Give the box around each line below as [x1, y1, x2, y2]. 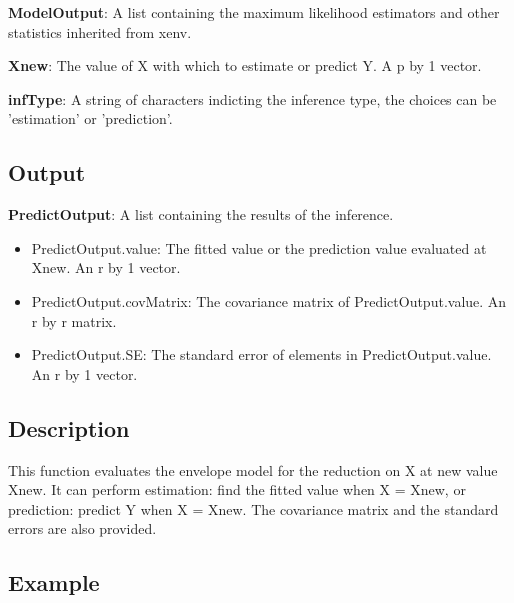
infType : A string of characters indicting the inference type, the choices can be [8, 88, 497, 109]
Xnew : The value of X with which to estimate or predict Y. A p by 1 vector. [8, 55, 482, 76]
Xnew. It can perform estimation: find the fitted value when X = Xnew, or [8, 479, 466, 500]
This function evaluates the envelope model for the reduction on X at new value [8, 459, 498, 480]
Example [8, 567, 100, 598]
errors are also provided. [8, 518, 157, 539]
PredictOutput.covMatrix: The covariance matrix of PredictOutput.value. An [31, 290, 507, 311]
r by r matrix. [31, 310, 117, 331]
